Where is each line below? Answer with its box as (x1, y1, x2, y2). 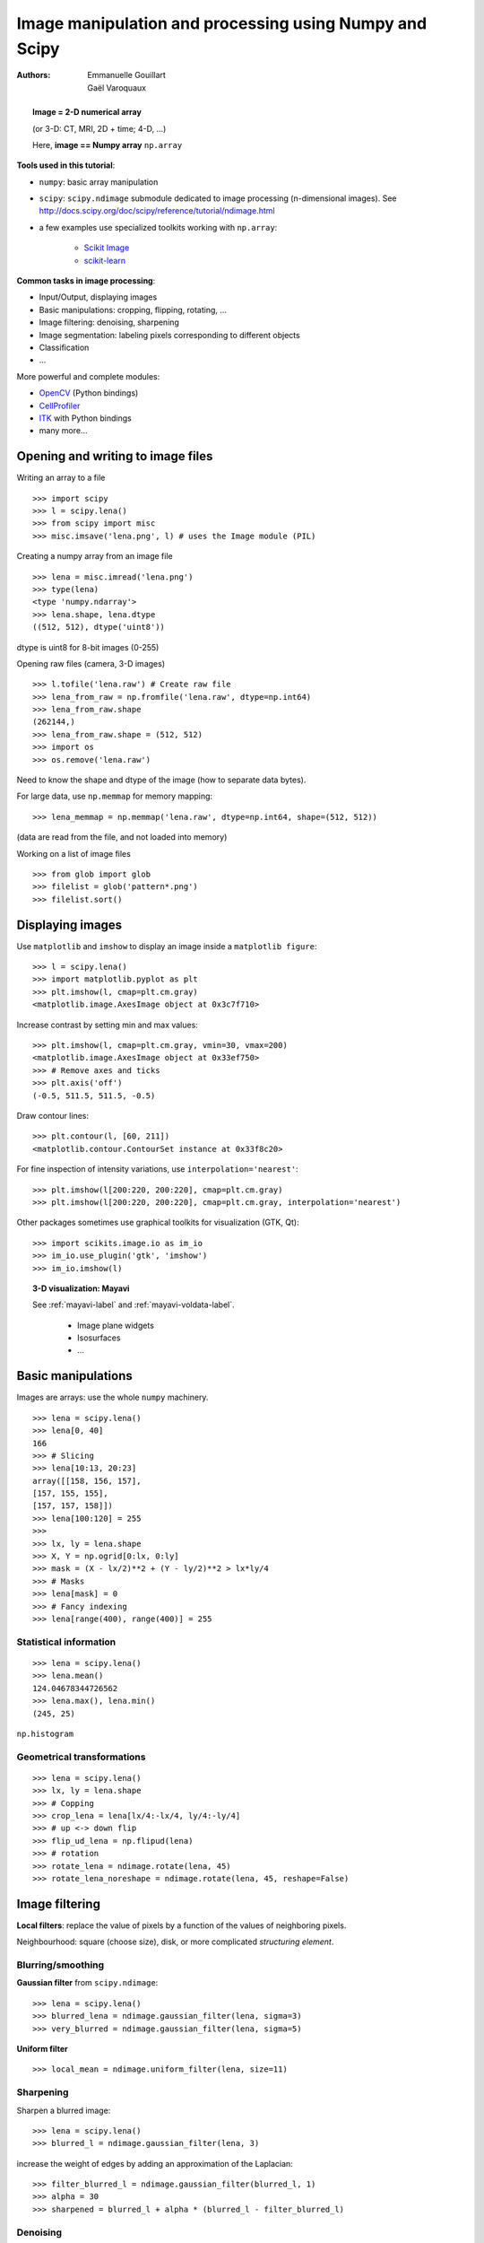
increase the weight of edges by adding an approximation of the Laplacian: (16, 2158, 293, 2169)
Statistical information (16, 1636, 117, 1648)
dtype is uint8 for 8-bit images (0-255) (16, 641, 160, 652)
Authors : (16, 70, 51, 81)
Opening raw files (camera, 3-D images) (16, 658, 166, 668)
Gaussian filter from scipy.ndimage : (16, 1977, 159, 1988)
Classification (39, 342, 90, 353)
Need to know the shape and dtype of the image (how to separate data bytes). (16, 774, 307, 785)
